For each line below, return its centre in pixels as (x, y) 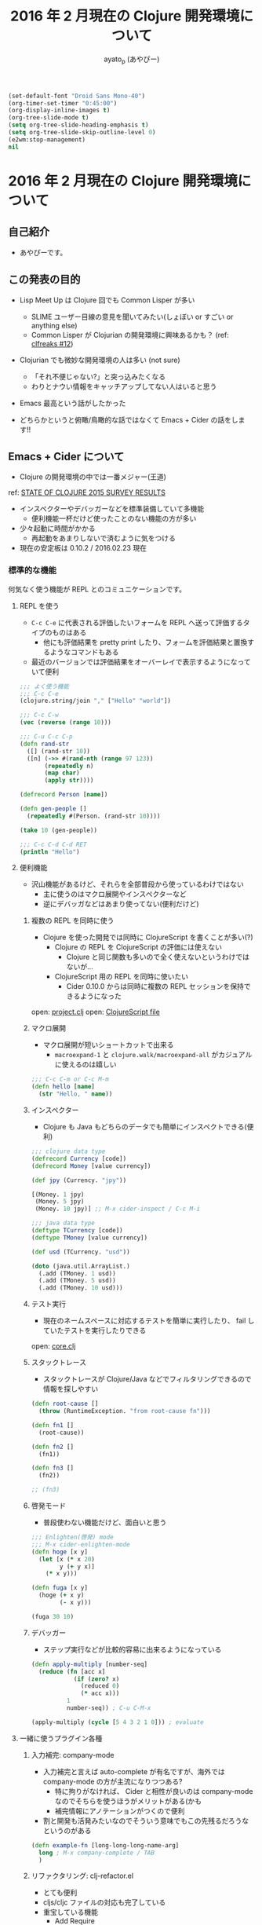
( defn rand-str (44, 744)
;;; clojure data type (68, 1151)
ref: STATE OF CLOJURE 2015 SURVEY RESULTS (87, 492)
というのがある (67, 1830)
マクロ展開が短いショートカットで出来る (108, 1045)
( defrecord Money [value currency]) (91, 1166)
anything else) (54, 325)
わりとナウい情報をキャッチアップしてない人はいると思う (124, 386)
